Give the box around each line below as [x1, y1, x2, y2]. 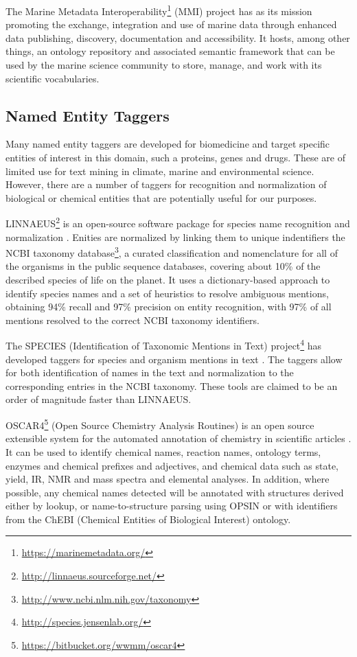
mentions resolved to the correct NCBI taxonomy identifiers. [5, 312, 260, 327]
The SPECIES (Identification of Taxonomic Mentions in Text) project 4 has [5, 336, 322, 353]
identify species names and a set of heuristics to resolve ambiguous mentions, [5, 286, 329, 300]
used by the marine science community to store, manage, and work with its [5, 58, 322, 72]
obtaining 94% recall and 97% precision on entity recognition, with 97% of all [5, 299, 332, 314]
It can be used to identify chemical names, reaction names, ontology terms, [5, 444, 321, 459]
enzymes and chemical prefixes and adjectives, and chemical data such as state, [5, 458, 338, 472]
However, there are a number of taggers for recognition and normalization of [5, 177, 327, 192]
